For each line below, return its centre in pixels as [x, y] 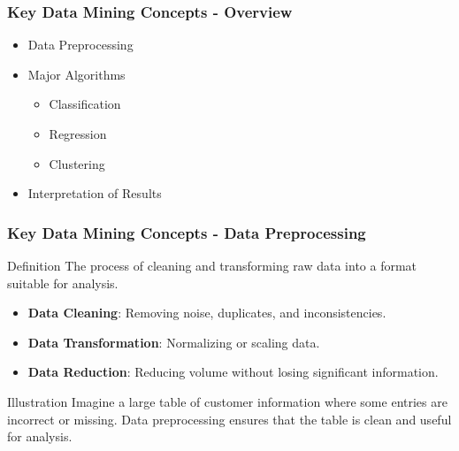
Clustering [77, 163]
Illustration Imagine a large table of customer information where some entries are [227, 401]
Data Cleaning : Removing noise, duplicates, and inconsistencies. [207, 313]
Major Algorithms [76, 74]
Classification [85, 104]
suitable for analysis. [63, 283]
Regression [78, 134]
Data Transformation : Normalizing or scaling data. [174, 342]
